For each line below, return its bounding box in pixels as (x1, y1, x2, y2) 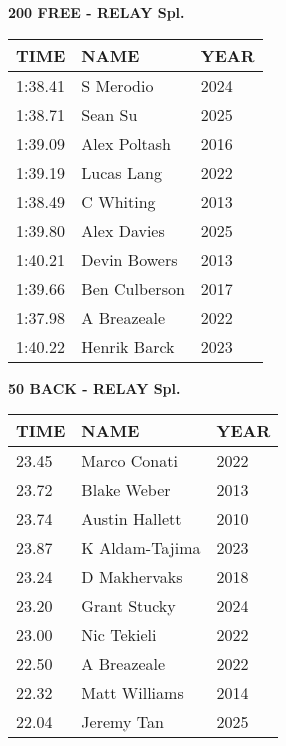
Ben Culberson (81, 276, 185, 300)
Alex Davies (81, 218, 165, 242)
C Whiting (81, 189, 156, 213)
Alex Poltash (81, 131, 172, 155)
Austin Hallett (81, 507, 182, 531)
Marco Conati (81, 449, 178, 473)
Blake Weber (81, 478, 171, 502)
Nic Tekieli (81, 623, 157, 647)
